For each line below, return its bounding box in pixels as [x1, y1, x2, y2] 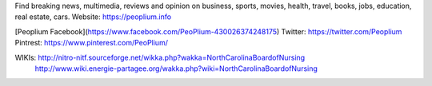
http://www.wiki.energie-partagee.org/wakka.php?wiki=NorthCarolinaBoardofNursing [34, 64, 318, 73]
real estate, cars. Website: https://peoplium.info [14, 12, 172, 21]
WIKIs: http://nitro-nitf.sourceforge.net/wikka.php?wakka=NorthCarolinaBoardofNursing [14, 53, 306, 62]
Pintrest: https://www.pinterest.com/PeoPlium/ [14, 38, 168, 48]
